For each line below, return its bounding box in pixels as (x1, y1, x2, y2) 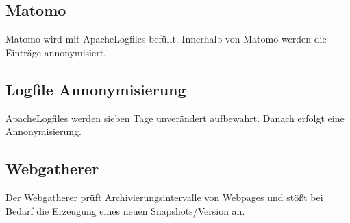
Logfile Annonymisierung (5, 78, 186, 99)
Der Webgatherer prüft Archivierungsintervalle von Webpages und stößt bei (5, 189, 323, 204)
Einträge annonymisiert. (5, 45, 106, 59)
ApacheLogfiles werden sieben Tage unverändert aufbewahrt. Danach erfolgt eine (5, 110, 345, 125)
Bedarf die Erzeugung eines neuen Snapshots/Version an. (5, 203, 245, 218)
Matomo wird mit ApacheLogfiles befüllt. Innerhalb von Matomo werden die (5, 32, 327, 46)
